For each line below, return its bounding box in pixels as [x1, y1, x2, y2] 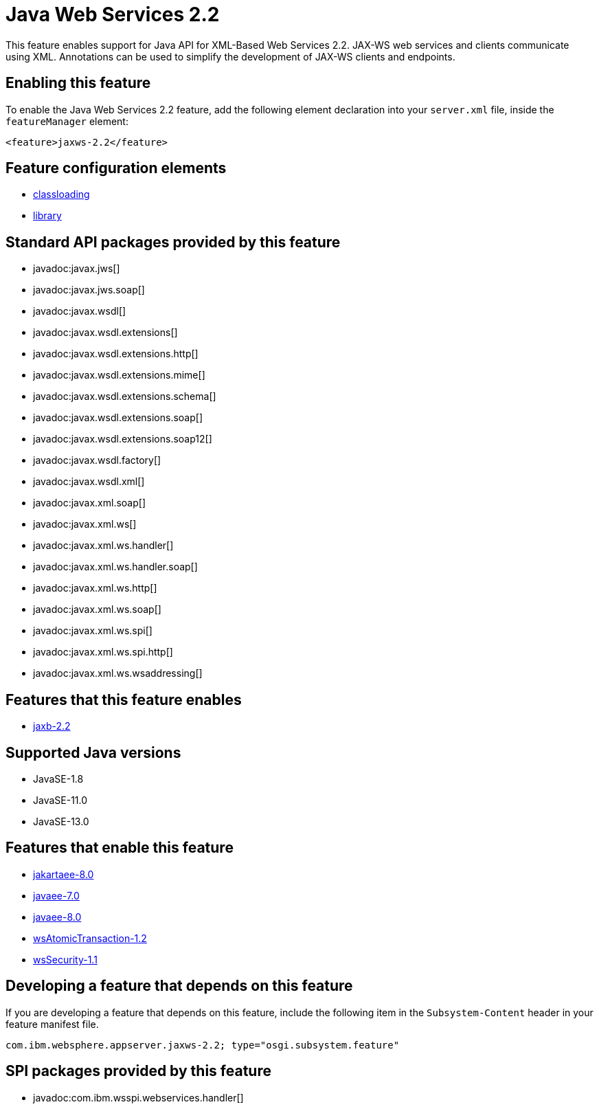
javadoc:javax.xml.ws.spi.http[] [33, 646, 173, 658]
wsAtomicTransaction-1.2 [33, 932, 147, 944]
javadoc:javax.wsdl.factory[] [33, 454, 161, 467]
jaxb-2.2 [33, 720, 71, 732]
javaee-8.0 [33, 910, 82, 923]
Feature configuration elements [5, 159, 227, 177]
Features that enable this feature [5, 839, 234, 857]
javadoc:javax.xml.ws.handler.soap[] [33, 561, 198, 573]
